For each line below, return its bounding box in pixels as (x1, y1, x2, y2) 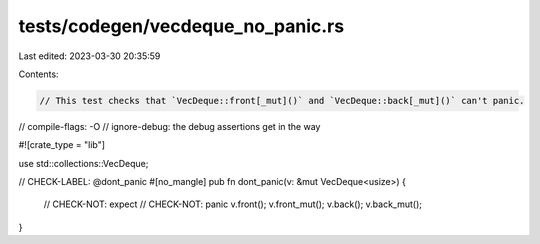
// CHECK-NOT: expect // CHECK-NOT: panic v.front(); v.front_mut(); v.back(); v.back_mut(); (43, 198, 423, 210)
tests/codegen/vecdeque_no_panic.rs (18, 15, 345, 37)
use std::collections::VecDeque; (18, 157, 149, 169)
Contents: (18, 68, 59, 80)
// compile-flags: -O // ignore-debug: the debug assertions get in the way (18, 120, 321, 132)
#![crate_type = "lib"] (18, 139, 105, 151)
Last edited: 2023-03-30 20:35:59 (18, 50, 161, 62)
